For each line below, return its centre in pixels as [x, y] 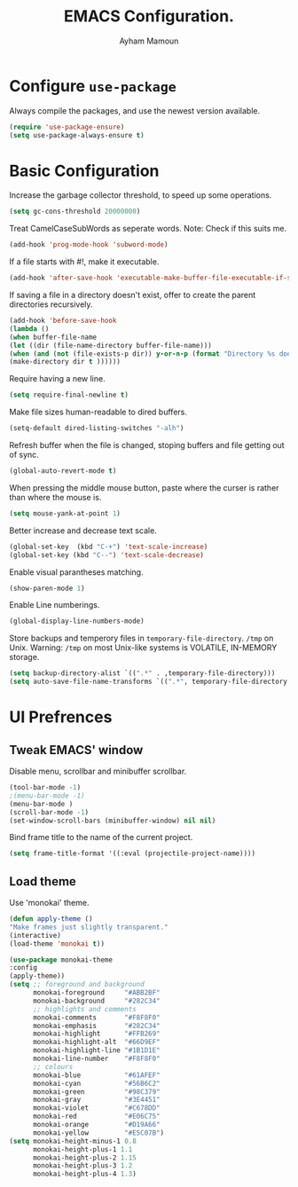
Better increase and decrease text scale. [83, 531]
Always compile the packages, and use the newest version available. [134, 110]
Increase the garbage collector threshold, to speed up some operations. [141, 195]
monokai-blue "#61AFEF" [97, 1075]
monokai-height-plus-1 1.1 [82, 1149]
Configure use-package [93, 86]
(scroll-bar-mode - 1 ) [49, 812]
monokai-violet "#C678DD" [97, 1108]
